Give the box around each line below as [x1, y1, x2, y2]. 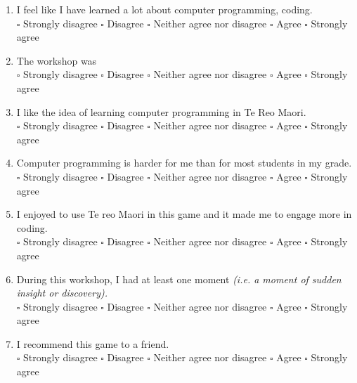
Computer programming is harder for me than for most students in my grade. [16, 155, 352, 170]
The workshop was [16, 53, 97, 67]
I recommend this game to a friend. [16, 336, 169, 351]
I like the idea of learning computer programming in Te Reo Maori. [16, 104, 306, 119]
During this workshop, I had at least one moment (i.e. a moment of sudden [16, 271, 342, 286]
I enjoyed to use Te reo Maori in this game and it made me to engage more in [16, 207, 352, 221]
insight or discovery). [16, 285, 108, 300]
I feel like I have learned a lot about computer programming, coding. [16, 2, 313, 16]
